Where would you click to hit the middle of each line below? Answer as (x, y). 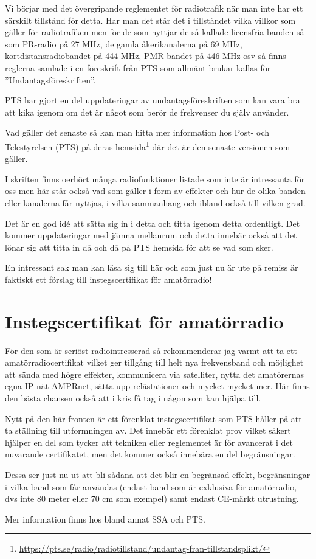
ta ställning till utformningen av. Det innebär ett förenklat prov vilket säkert (148, 430)
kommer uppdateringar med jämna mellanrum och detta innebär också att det (151, 235)
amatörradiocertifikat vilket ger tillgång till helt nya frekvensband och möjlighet (154, 362)
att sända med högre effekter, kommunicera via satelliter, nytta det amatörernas (154, 374)
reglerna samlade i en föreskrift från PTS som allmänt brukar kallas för (138, 67)
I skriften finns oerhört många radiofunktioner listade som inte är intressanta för (155, 179)
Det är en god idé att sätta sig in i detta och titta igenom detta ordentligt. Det (153, 223)
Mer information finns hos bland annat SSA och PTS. (105, 519)
